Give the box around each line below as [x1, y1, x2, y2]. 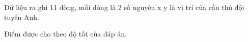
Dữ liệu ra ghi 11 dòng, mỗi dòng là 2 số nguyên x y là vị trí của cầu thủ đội [4, 2, 244, 12]
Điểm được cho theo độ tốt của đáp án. [4, 28, 127, 39]
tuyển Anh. [4, 11, 39, 22]
